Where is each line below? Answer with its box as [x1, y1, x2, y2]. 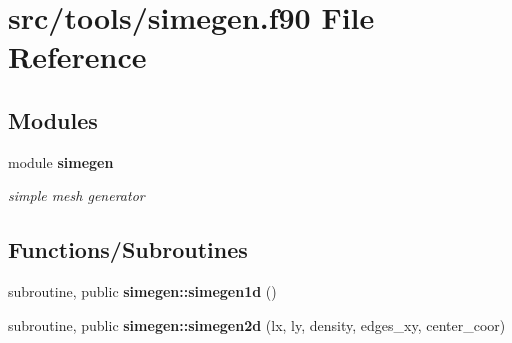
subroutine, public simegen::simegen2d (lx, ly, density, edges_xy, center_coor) [8, 314, 506, 335]
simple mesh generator [8, 185, 145, 206]
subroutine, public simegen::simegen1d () [8, 281, 277, 302]
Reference [8, 36, 147, 77]
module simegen [8, 151, 114, 172]
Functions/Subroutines [8, 234, 248, 265]
